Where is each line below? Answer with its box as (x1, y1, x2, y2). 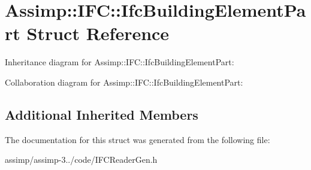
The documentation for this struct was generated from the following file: (5, 133, 270, 145)
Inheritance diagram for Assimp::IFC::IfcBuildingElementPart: (5, 56, 234, 68)
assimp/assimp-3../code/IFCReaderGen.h (5, 153, 158, 166)
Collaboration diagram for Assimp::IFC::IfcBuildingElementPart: (5, 75, 243, 88)
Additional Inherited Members (5, 105, 198, 123)
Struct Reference (26, 21, 170, 45)
